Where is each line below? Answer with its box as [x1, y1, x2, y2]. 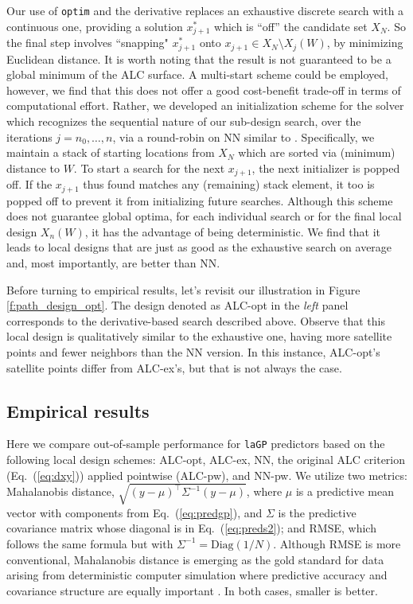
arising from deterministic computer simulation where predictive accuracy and [6, 567, 388, 583]
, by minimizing [326, 34, 403, 51]
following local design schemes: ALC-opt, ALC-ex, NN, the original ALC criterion [6, 451, 406, 468]
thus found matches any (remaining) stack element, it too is [83, 176, 375, 193]
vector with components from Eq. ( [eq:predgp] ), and [6, 504, 263, 520]
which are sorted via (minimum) [238, 144, 395, 161]
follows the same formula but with [6, 535, 173, 551]
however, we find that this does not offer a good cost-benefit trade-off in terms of [6, 81, 401, 98]
